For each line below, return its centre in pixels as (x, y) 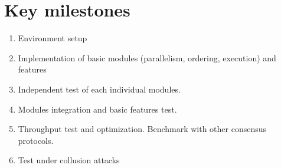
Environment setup (53, 38)
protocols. (36, 140)
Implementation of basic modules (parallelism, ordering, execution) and (147, 57)
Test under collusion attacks (69, 160)
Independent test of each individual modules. (99, 89)
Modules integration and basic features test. (97, 109)
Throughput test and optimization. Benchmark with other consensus (142, 129)
